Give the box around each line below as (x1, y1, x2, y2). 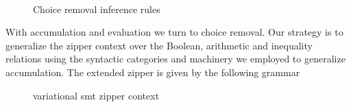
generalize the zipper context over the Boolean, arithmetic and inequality (5, 38, 313, 52)
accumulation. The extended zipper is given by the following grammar (5, 64, 300, 79)
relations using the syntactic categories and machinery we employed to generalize (5, 51, 346, 66)
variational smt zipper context (33, 88, 160, 102)
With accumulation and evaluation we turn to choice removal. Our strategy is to (5, 25, 343, 39)
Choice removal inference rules (33, 1, 160, 16)
